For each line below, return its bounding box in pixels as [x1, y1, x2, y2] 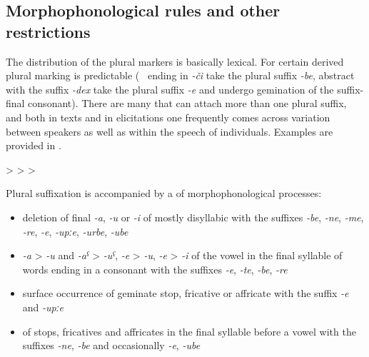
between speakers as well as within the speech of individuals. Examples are [6, 124, 333, 139]
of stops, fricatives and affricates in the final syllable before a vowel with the [22, 323, 356, 338]
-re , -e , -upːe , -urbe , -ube [22, 223, 128, 238]
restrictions [6, 20, 91, 42]
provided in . [6, 138, 61, 153]
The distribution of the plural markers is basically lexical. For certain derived [6, 54, 344, 69]
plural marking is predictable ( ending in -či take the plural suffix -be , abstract [6, 68, 355, 83]
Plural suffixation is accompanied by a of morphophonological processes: [6, 186, 322, 201]
